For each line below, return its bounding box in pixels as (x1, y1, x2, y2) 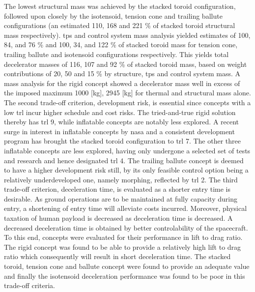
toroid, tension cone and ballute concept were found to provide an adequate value (4, 261, 250, 271)
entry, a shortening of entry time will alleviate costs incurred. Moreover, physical (4, 203, 247, 213)
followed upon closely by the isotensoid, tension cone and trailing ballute (4, 10, 223, 21)
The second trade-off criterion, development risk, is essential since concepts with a (4, 97, 251, 107)
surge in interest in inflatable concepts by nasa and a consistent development (4, 126, 235, 136)
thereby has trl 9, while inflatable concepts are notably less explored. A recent (4, 117, 239, 127)
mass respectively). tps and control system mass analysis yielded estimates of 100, (4, 29, 251, 40)
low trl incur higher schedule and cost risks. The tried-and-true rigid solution (4, 107, 236, 117)
